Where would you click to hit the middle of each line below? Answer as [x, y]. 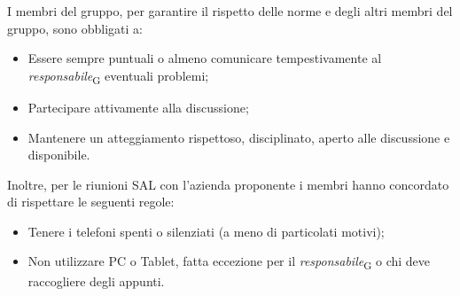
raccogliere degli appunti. [96, 280]
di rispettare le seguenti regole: [91, 202]
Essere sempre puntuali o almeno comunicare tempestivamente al [205, 58]
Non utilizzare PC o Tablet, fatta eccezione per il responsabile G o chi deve [229, 262]
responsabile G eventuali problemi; [118, 76]
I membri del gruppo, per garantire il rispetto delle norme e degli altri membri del [230, 11]
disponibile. [59, 155]
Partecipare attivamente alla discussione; [138, 107]
